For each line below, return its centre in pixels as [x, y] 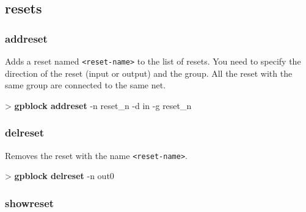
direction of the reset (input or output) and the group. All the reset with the [149, 73]
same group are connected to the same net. [86, 85]
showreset [30, 203]
